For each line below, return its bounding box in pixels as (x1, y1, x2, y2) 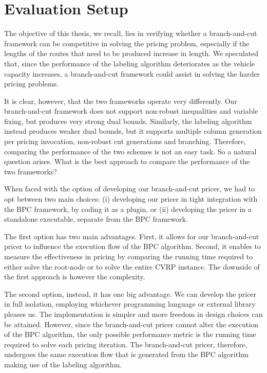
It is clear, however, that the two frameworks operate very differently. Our (4, 95, 237, 106)
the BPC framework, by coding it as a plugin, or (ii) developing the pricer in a (4, 203, 252, 214)
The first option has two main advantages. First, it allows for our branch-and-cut (4, 230, 259, 241)
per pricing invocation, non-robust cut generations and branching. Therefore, (4, 136, 246, 147)
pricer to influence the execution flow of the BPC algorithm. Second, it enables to (4, 241, 261, 252)
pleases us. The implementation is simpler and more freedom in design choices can (4, 308, 263, 319)
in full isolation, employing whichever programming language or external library (4, 298, 256, 309)
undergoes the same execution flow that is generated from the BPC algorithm (4, 349, 249, 360)
